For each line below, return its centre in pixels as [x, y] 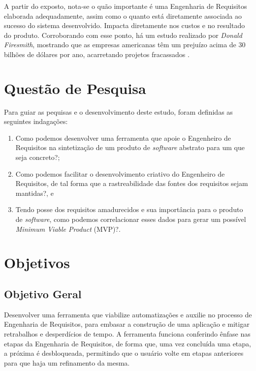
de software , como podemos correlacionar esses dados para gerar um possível [131, 219]
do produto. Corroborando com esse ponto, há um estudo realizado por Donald [123, 35]
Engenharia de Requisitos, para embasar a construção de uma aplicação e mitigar [127, 324]
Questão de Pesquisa [75, 88]
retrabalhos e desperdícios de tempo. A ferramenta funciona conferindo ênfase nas [127, 333]
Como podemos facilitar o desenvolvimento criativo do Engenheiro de [120, 173]
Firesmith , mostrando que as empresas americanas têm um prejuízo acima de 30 [125, 45]
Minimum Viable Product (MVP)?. [68, 229]
